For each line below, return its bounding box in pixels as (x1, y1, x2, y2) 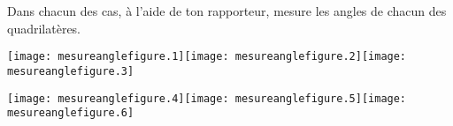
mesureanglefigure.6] (7, 107, 134, 120)
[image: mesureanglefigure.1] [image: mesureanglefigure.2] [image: (7, 50, 407, 63)
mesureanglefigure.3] (7, 64, 134, 78)
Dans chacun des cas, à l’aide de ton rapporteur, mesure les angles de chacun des (7, 2, 447, 19)
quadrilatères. (7, 19, 81, 37)
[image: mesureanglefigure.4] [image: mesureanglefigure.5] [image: (7, 92, 407, 105)
